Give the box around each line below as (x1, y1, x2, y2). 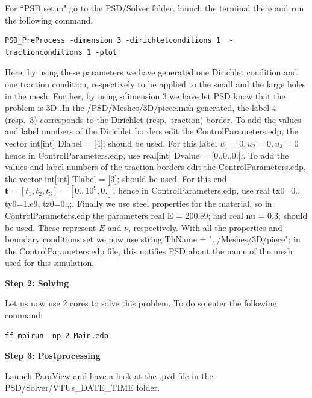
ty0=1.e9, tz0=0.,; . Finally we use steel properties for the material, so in (5, 197, 272, 210)
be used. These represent (5, 221, 96, 233)
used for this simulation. (5, 256, 95, 269)
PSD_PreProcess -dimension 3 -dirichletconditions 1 (5, 36, 220, 45)
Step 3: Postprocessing (5, 349, 101, 362)
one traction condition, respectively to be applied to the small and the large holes (5, 77, 306, 90)
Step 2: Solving (5, 276, 69, 289)
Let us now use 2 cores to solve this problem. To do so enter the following (5, 297, 277, 309)
